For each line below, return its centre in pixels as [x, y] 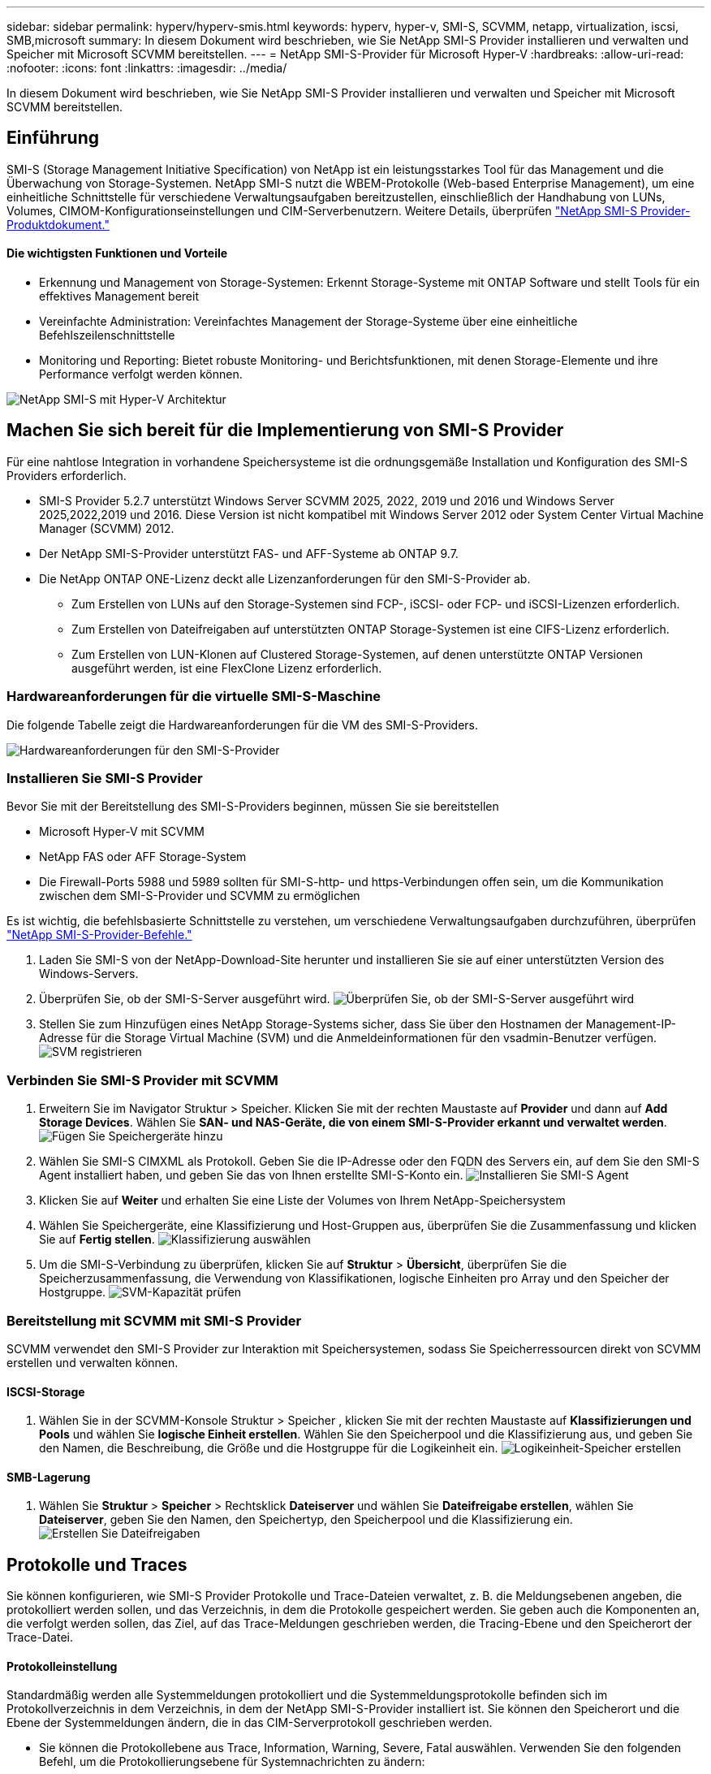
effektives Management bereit [119, 296]
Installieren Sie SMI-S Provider [105, 779]
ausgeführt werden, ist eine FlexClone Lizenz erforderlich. [227, 668]
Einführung [53, 138]
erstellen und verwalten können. [93, 1362]
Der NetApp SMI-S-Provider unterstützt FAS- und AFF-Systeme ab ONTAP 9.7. [249, 553]
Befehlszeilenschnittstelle [107, 335]
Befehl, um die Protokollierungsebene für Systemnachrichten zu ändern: [232, 1762]
